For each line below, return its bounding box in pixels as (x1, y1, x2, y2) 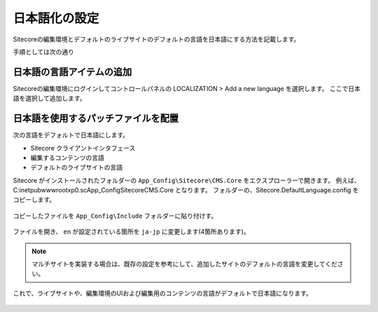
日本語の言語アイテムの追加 (13, 66, 132, 78)
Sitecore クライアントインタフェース (30, 143, 136, 152)
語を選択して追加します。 (13, 94, 87, 103)
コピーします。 (13, 196, 56, 204)
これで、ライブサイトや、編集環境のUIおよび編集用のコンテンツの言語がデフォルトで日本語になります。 (13, 289, 313, 297)
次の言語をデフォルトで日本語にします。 (13, 131, 129, 139)
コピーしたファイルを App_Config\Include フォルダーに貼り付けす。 (13, 211, 218, 220)
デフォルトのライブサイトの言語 (30, 163, 122, 171)
